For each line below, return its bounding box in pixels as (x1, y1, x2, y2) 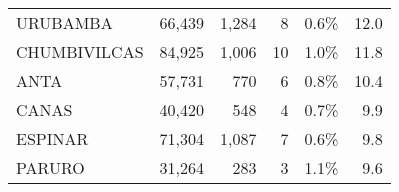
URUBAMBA (16, 11, 113, 34)
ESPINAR (16, 127, 89, 150)
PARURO (16, 156, 85, 179)
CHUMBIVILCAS (16, 40, 144, 63)
